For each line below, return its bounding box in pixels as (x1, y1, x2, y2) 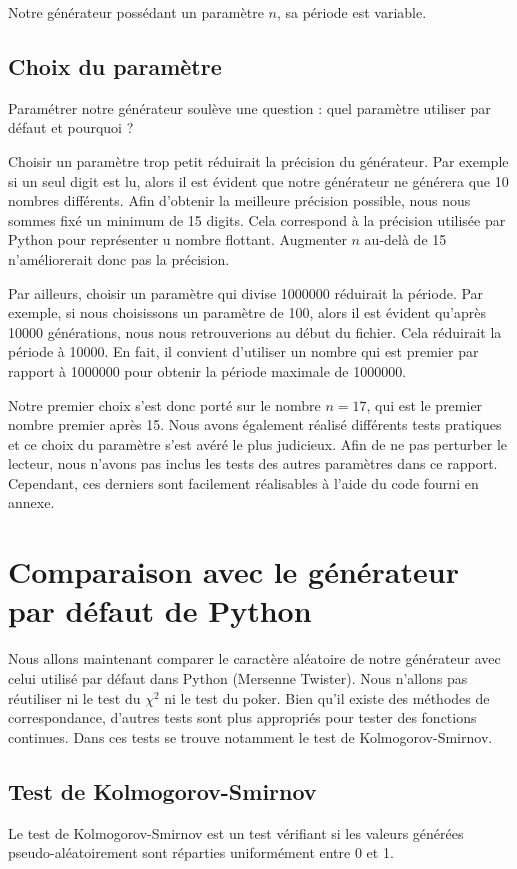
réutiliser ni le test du (8, 687, 141, 708)
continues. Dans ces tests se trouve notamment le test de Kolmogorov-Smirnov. (8, 726, 493, 747)
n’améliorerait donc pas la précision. (8, 248, 230, 269)
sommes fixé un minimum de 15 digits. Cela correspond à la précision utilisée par (8, 209, 506, 230)
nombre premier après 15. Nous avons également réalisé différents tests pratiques (8, 414, 502, 435)
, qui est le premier (366, 394, 483, 415)
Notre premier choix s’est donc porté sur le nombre (8, 394, 321, 415)
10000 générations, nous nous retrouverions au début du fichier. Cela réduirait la (8, 321, 502, 342)
